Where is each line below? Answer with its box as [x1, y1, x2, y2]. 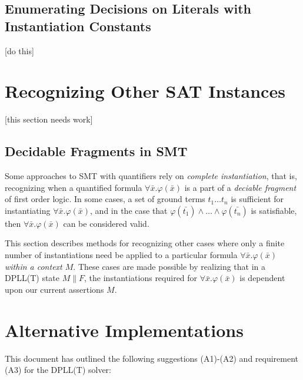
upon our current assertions [5, 283, 104, 295]
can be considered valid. [63, 217, 149, 229]
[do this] [5, 44, 34, 57]
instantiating [5, 204, 51, 216]
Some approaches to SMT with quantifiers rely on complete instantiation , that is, [5, 170, 297, 182]
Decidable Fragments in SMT [5, 142, 188, 160]
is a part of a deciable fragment [184, 181, 297, 193]
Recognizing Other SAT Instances [5, 79, 285, 103]
